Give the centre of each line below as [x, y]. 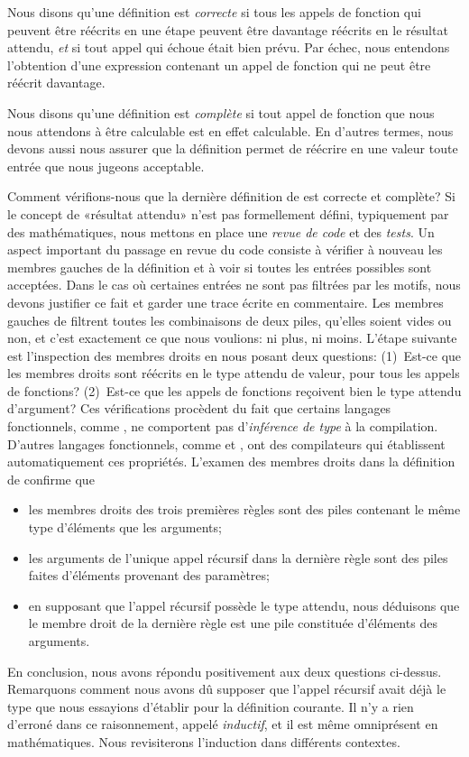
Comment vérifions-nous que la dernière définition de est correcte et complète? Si [231, 196]
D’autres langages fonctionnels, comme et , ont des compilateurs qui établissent [226, 443]
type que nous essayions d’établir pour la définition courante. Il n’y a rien [211, 706]
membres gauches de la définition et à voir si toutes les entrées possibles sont [220, 267]
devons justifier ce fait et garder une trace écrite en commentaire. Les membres [225, 302]
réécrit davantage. [56, 83]
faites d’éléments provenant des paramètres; [149, 575]
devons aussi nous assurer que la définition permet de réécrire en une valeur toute [233, 148]
